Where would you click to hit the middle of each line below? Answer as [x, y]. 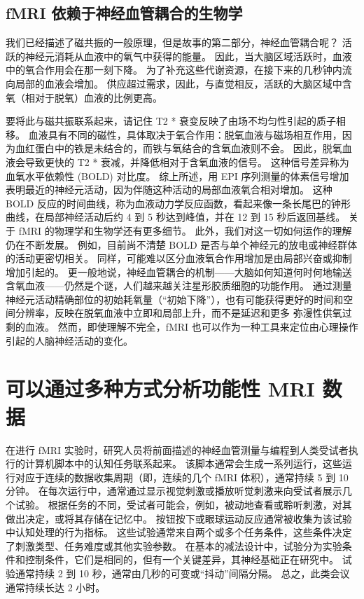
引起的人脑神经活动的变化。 [69, 340]
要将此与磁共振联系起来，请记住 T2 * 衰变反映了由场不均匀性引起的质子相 [176, 121]
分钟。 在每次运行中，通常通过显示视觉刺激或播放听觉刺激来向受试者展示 [174, 491]
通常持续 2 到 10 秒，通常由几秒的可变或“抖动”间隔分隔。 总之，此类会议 [182, 573]
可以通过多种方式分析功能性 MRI [160, 388]
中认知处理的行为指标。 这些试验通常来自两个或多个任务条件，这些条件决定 [179, 532]
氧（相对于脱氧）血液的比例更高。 [84, 97]
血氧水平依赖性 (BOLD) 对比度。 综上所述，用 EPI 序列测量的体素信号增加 [177, 175]
